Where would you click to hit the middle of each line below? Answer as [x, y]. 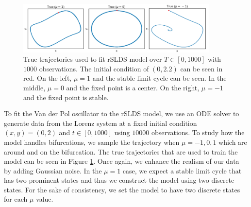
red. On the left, [48, 78]
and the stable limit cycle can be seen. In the [159, 78]
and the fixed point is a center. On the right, [133, 87]
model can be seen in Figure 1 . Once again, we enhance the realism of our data [122, 161]
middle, [34, 87]
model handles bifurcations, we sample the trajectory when [92, 142]
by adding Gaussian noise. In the [53, 170]
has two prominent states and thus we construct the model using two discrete [119, 180]
